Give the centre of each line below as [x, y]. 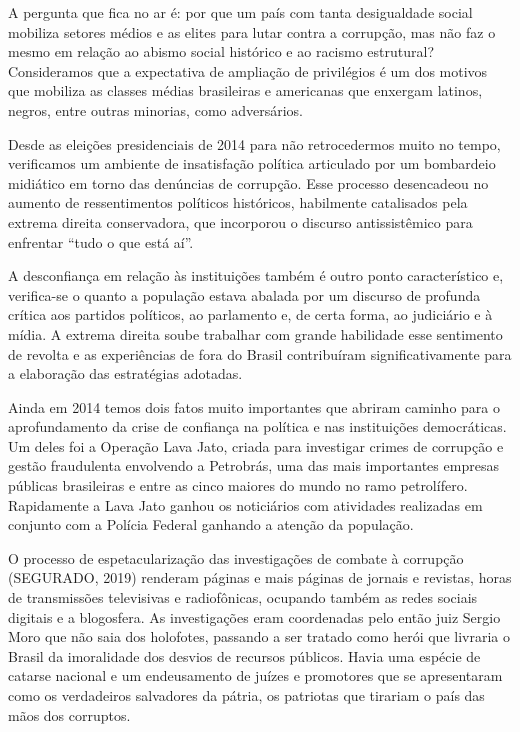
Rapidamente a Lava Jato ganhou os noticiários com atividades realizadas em [245, 504]
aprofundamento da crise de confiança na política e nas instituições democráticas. [257, 426]
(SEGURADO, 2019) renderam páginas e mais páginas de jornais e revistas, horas [260, 577]
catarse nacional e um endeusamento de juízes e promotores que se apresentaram [255, 675]
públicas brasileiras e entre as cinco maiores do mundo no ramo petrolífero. [238, 485]
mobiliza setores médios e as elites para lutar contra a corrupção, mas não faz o [252, 31]
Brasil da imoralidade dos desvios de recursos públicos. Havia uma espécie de [244, 655]
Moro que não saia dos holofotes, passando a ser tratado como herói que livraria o [259, 636]
